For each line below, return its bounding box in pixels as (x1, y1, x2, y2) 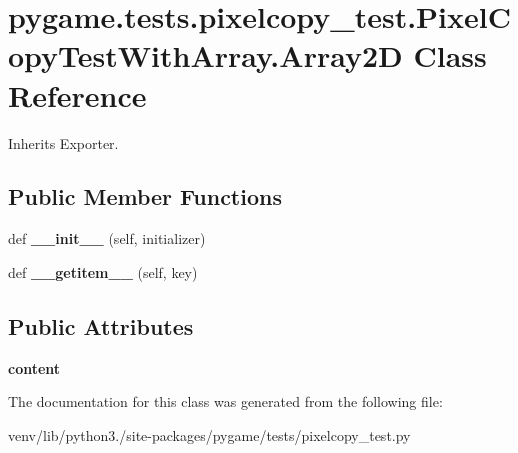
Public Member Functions (8, 181, 282, 212)
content (8, 357, 61, 378)
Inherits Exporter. (8, 132, 119, 153)
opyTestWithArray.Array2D (8, 35, 403, 76)
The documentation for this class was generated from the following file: (8, 391, 443, 412)
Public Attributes (8, 310, 194, 341)
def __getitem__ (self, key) (8, 261, 198, 282)
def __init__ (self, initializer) (8, 228, 206, 249)
